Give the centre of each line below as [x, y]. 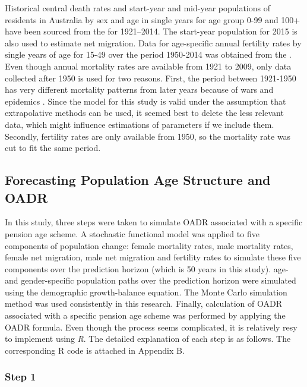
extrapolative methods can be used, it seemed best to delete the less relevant [144, 113]
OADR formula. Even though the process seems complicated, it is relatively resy [151, 327]
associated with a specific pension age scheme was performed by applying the [145, 315]
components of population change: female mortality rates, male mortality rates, [149, 245]
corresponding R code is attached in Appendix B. [95, 350]
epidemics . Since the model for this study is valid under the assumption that [145, 101]
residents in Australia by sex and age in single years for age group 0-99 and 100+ [153, 19]
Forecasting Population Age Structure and [138, 180]
